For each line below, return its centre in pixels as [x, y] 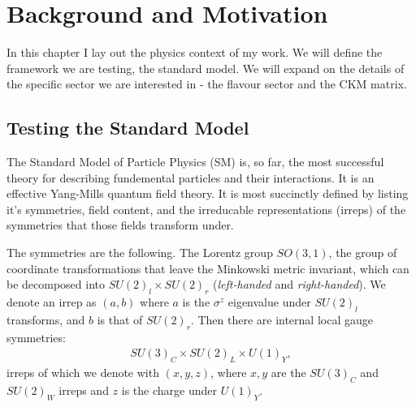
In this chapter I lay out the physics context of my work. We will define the [195, 52]
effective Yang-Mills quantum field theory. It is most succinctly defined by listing [208, 193]
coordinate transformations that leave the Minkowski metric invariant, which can [208, 268]
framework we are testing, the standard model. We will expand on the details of [206, 68]
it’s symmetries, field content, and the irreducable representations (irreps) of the [206, 209]
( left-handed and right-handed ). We [299, 284]
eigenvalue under [269, 302]
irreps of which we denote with [83, 373]
